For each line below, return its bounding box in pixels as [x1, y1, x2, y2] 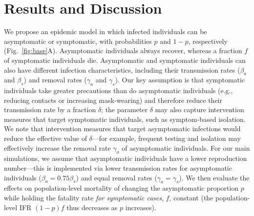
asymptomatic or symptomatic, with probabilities [4, 36, 152, 46]
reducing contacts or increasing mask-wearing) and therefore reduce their [4, 95, 222, 105]
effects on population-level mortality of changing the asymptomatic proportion [4, 183, 239, 193]
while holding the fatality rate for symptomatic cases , [4, 193, 164, 203]
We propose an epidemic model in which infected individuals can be [4, 26, 207, 37]
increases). [125, 202, 156, 212]
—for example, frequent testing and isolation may [92, 133, 241, 143]
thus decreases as [66, 202, 118, 212]
